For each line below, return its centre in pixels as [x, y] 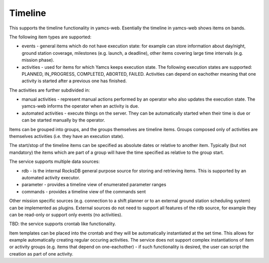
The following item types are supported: [50, 37]
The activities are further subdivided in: [50, 90]
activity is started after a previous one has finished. [74, 81]
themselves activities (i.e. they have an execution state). [67, 136]
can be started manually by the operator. [64, 120]
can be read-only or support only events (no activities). [66, 215]
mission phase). [38, 60]
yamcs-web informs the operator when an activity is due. [80, 106]
